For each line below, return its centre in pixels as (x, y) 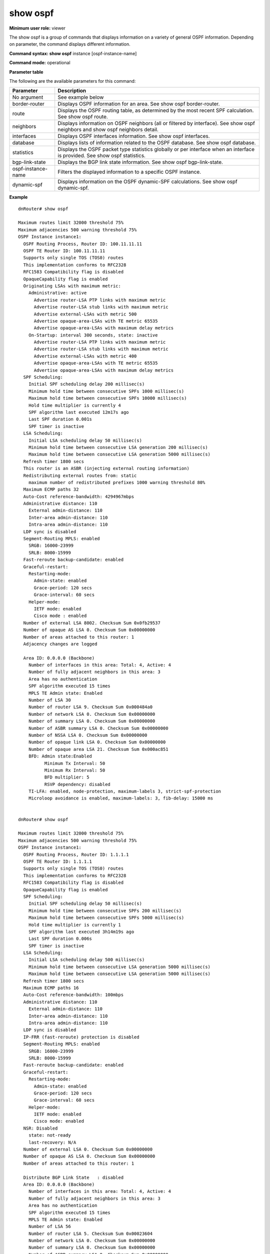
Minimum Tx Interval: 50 (75, 763)
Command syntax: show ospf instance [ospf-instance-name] (73, 53)
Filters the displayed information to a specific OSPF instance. (129, 172)
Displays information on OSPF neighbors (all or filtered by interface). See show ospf (156, 123)
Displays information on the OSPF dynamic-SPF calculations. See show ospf (147, 182)
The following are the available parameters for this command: (72, 81)
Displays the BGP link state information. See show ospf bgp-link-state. (140, 162)
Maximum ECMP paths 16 (51, 988)
